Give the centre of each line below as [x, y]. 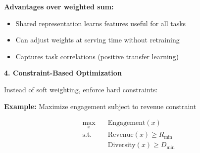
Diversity [122, 145]
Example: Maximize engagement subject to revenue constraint [100, 106]
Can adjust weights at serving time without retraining [98, 40]
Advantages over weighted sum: [59, 6]
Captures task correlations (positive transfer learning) [97, 56]
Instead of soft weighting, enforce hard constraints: [81, 89]
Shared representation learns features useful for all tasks [101, 23]
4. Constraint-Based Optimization [63, 73]
